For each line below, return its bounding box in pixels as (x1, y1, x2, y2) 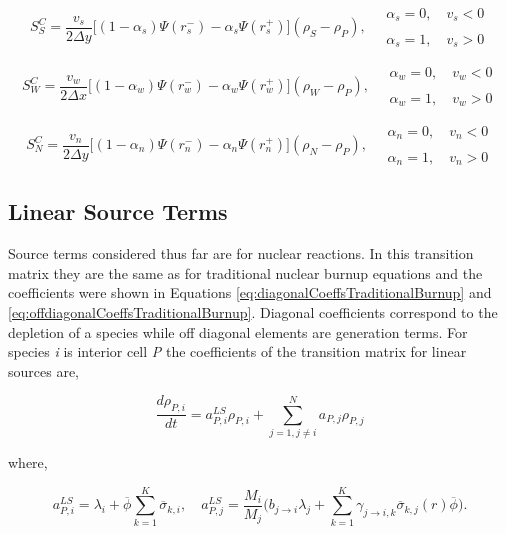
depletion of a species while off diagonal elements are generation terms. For (8, 321, 468, 342)
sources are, (8, 360, 79, 381)
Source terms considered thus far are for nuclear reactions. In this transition (8, 243, 474, 264)
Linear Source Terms (8, 196, 228, 227)
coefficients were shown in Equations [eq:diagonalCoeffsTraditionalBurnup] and (8, 282, 492, 303)
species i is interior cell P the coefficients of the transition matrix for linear (8, 341, 467, 362)
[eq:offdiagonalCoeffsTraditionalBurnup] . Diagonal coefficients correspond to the (8, 301, 498, 322)
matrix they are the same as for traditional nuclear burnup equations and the (8, 262, 483, 283)
